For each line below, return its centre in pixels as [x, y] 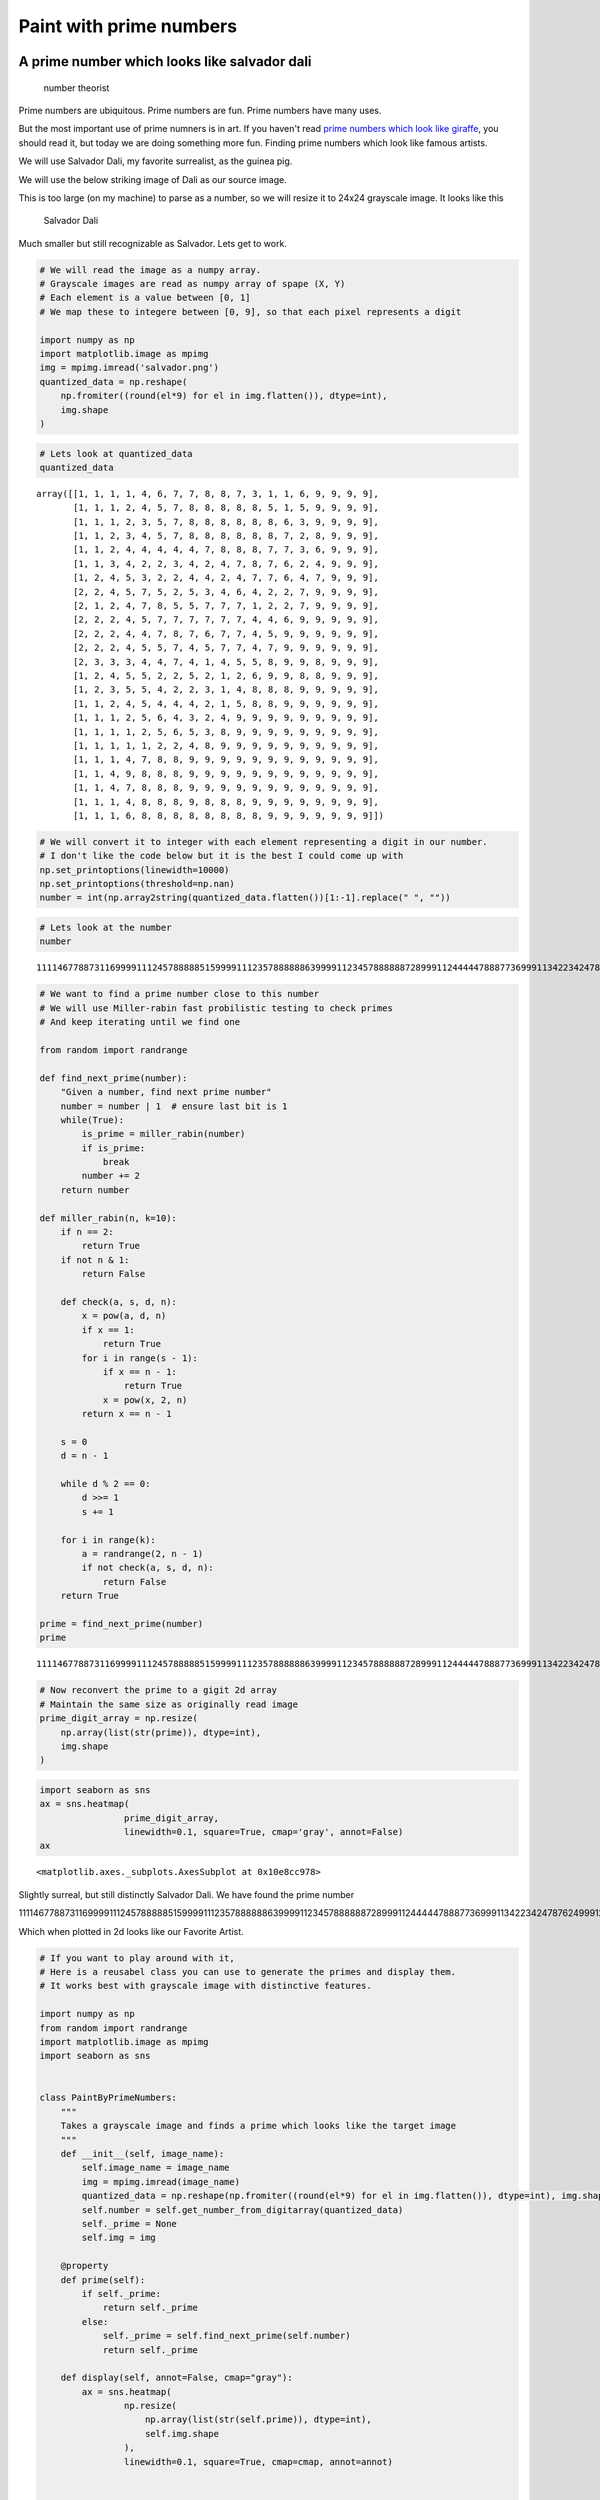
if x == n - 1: [139, 1371]
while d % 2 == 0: [105, 1484]
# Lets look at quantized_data [116, 453]
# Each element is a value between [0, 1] [145, 298]
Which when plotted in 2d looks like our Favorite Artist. [131, 1931]
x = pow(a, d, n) [124, 1316]
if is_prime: [113, 1148]
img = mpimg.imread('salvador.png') [129, 368]
